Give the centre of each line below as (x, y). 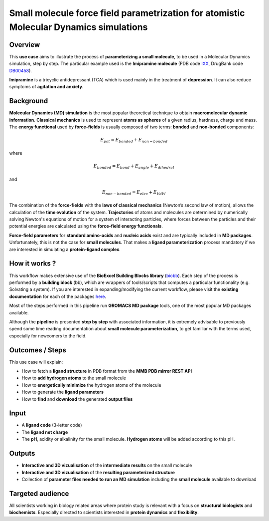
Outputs (22, 453)
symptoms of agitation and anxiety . (46, 87)
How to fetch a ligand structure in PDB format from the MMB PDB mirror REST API (107, 371)
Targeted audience (39, 493)
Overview (25, 45)
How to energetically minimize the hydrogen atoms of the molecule (91, 385)
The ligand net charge (45, 432)
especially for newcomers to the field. (48, 336)
